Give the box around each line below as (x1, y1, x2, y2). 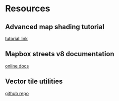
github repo (5, 90, 29, 96)
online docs (5, 63, 29, 69)
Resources (5, 3, 51, 14)
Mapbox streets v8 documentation (5, 50, 115, 58)
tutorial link (5, 35, 28, 41)
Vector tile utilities (5, 77, 63, 86)
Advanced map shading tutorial (5, 23, 105, 31)
